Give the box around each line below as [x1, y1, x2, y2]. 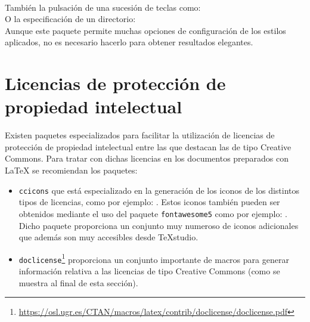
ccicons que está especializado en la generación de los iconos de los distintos [18, 184, 300, 196]
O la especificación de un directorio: [5, 13, 136, 25]
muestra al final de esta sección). [18, 276, 138, 289]
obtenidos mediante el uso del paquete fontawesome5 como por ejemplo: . [18, 207, 287, 219]
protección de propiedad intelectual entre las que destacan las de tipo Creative [5, 140, 292, 153]
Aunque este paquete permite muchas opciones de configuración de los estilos [5, 24, 286, 36]
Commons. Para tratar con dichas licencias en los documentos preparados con [5, 152, 289, 165]
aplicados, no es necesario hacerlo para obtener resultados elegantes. [5, 36, 253, 48]
